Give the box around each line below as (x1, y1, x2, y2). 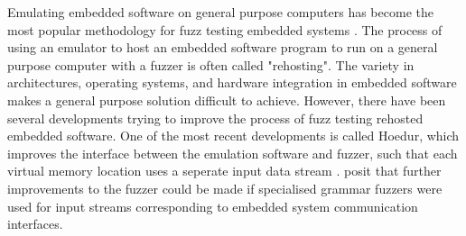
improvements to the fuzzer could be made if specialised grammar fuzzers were (7, 178, 443, 197)
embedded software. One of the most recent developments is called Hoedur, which (7, 126, 460, 145)
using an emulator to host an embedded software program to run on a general (7, 38, 438, 57)
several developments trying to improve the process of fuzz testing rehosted (7, 108, 424, 127)
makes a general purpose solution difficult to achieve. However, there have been (7, 90, 446, 109)
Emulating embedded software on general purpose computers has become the (7, 3, 433, 21)
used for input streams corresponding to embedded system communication (7, 196, 418, 215)
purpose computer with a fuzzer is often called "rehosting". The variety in (7, 55, 415, 74)
